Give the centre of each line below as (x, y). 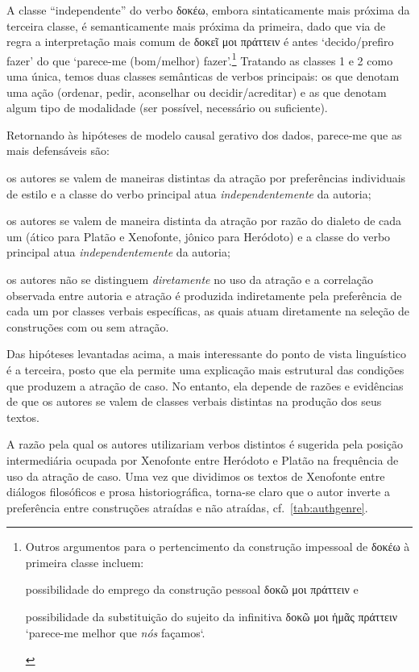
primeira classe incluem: (85, 562)
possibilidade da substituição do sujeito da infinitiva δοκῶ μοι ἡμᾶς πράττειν (212, 617)
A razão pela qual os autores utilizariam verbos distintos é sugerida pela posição (205, 444)
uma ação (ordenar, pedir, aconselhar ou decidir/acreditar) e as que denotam (197, 92)
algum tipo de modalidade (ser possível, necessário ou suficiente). (167, 108)
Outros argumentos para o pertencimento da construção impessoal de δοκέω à (218, 547)
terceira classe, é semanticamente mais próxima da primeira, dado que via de (196, 25)
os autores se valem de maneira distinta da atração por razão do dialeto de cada (204, 221)
